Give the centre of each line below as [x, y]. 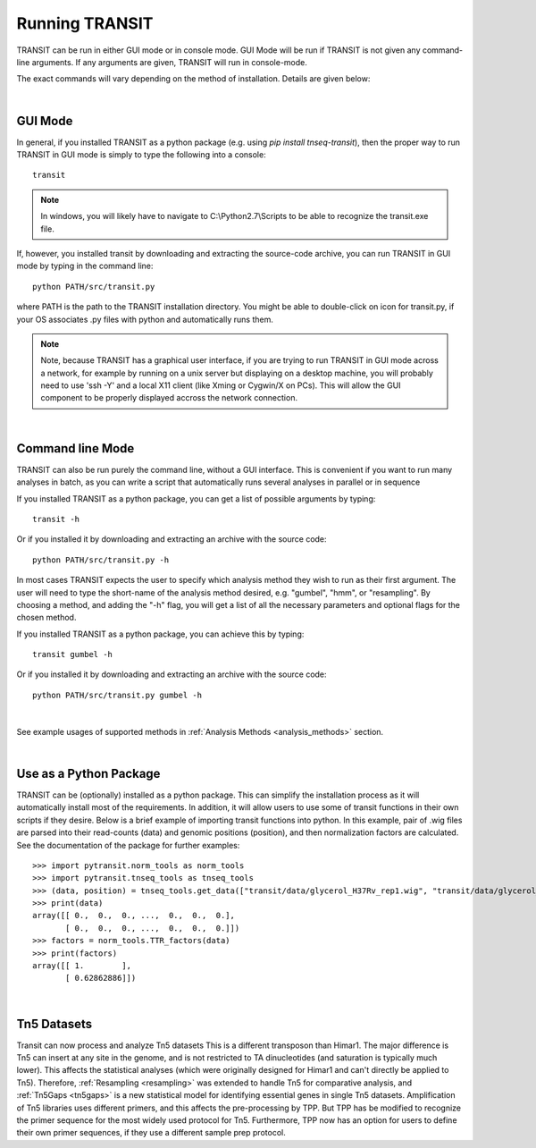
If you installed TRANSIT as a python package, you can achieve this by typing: [160, 634]
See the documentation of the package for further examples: [128, 845]
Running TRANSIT [85, 23]
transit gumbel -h [73, 654]
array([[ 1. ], [82, 966]
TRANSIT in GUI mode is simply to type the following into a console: [142, 155]
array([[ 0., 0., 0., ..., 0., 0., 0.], [134, 916]
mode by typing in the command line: [85, 266]
